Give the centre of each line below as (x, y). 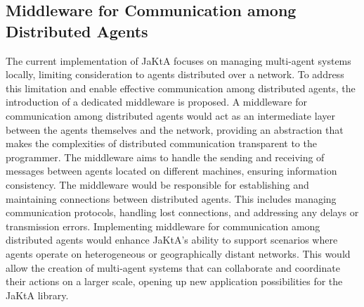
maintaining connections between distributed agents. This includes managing (171, 198)
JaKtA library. (37, 295)
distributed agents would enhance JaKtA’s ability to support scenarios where (172, 240)
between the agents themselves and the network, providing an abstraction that (175, 129)
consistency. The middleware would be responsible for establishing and (157, 184)
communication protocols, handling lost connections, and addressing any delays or (182, 212)
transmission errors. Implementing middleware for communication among (163, 226)
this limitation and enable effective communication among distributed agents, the (181, 88)
